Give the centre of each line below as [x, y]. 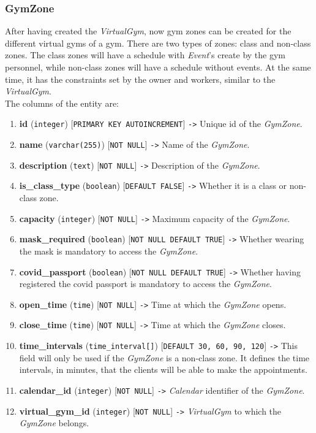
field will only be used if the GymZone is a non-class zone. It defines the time [164, 357]
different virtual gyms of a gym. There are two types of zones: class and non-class [158, 43]
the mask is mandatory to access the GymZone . [109, 251]
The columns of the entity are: [62, 103]
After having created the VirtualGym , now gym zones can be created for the [148, 31]
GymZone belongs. [54, 423]
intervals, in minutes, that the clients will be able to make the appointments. [163, 370]
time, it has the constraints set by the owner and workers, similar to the [140, 79]
